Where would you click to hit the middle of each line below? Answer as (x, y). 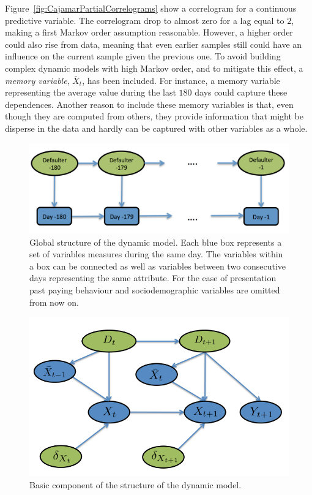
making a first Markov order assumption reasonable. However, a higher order (149, 32)
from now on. (54, 302)
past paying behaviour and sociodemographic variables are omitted (155, 289)
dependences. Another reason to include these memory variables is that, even (149, 104)
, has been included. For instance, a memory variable (181, 80)
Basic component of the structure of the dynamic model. (136, 485)
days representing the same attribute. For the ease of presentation (153, 278)
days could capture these (241, 92)
